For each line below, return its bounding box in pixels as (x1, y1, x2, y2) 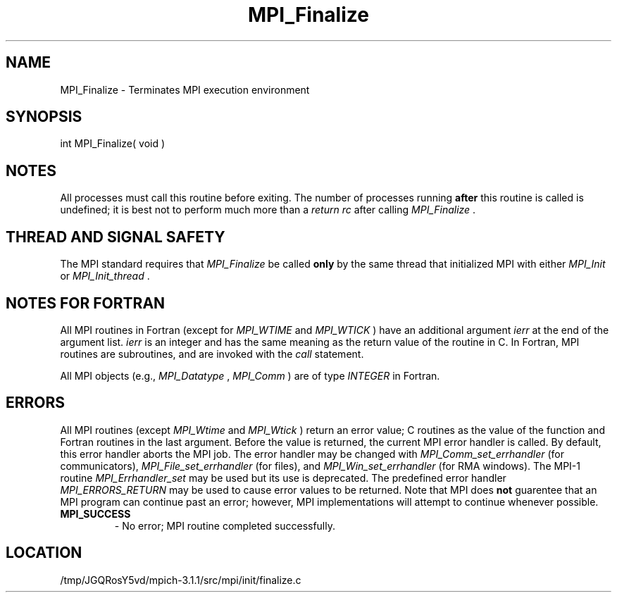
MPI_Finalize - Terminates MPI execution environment (60, 83, 310, 96)
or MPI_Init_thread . (60, 270, 150, 282)
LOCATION (6, 544, 82, 562)
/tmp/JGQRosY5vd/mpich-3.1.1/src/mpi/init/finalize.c (60, 573, 301, 586)
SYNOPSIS (6, 108, 82, 126)
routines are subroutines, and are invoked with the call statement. (60, 347, 364, 360)
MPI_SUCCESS (60, 507, 131, 520)
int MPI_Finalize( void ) (60, 137, 166, 150)
